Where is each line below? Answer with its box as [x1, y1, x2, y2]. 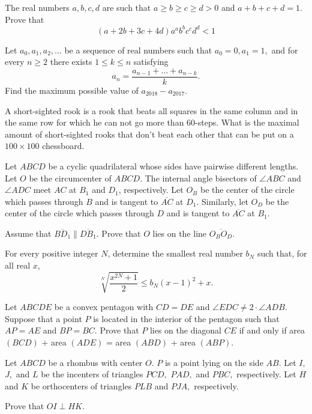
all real [5, 259, 31, 272]
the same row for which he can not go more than [5, 116, 184, 129]
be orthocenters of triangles [31, 379, 132, 392]
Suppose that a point [5, 312, 82, 324]
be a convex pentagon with [54, 300, 154, 313]
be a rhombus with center [48, 356, 143, 368]
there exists [50, 55, 92, 68]
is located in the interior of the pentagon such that [93, 312, 280, 324]
